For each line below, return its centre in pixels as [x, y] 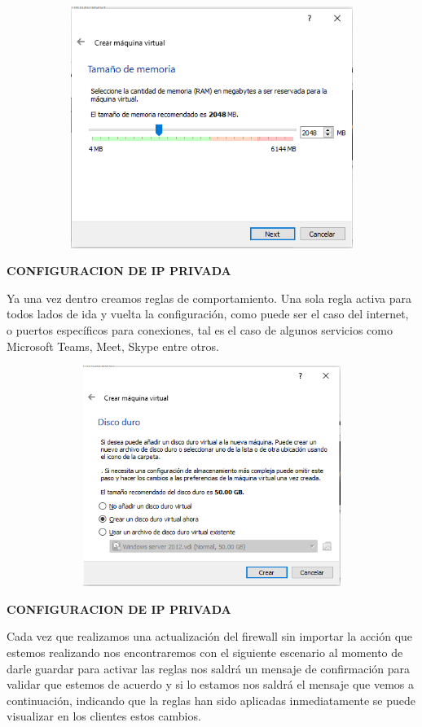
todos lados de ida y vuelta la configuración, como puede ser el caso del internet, [208, 314]
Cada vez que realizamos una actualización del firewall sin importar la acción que [210, 636]
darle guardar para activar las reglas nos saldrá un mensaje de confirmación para [209, 668]
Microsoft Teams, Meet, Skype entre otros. [113, 346]
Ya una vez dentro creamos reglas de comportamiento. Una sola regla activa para [209, 298]
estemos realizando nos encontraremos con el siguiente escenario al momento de [205, 652]
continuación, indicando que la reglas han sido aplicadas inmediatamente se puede [211, 700]
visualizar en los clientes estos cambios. [104, 716]
